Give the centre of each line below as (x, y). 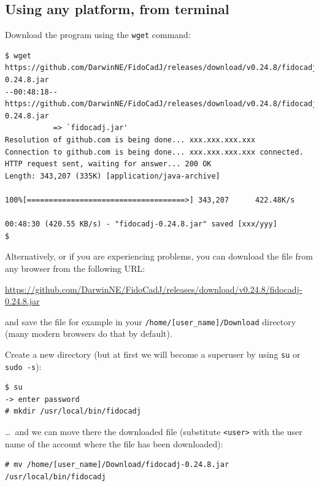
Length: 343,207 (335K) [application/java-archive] (113, 176)
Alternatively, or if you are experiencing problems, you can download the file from (159, 256)
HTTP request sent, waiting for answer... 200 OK (108, 164)
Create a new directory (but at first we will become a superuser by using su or (153, 354)
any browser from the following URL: (75, 268)
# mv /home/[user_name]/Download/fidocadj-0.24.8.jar (117, 465)
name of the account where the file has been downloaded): (114, 443)
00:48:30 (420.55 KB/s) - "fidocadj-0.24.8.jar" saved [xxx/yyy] (141, 224)
